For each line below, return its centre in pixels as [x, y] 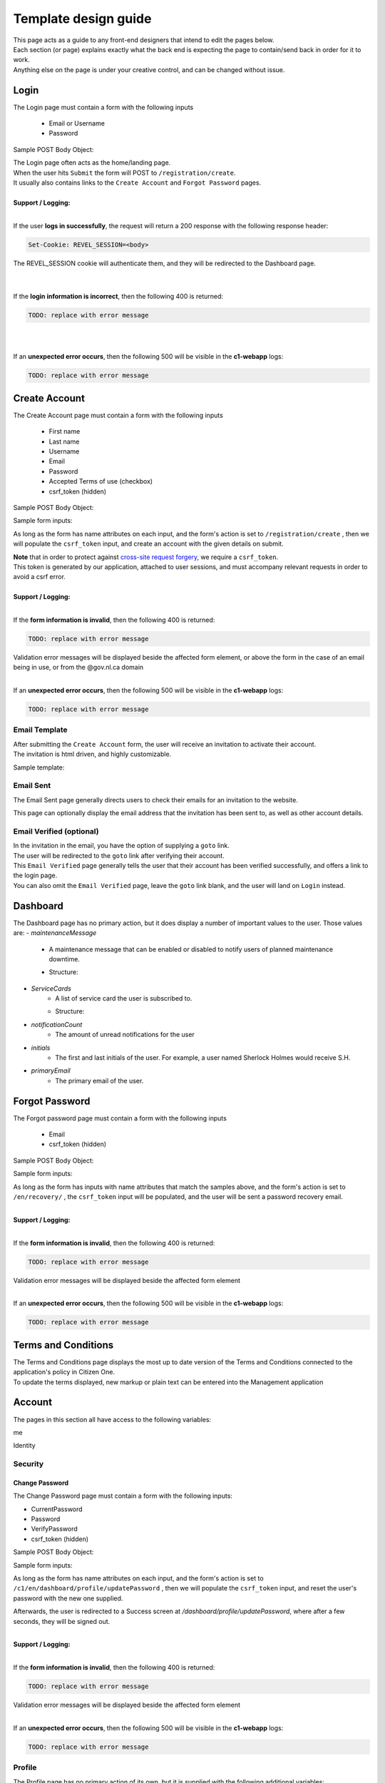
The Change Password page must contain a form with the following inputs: [123, 1496]
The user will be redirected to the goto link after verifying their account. [119, 855]
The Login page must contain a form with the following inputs [103, 107]
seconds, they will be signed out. [62, 1621]
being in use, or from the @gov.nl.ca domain [78, 668]
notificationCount [57, 1024]
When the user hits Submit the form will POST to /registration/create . [124, 173]
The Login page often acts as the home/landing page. [92, 163]
